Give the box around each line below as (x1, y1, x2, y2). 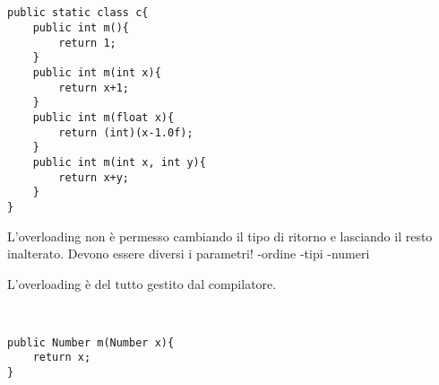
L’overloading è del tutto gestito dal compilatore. (7, 274, 277, 293)
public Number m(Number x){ (7, 336, 175, 349)
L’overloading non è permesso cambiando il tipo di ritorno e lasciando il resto (7, 226, 433, 245)
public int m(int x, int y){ (32, 155, 206, 169)
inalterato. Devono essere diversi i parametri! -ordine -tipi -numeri (7, 244, 370, 263)
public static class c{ (7, 6, 149, 20)
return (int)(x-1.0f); (58, 126, 194, 139)
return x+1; (58, 81, 130, 94)
